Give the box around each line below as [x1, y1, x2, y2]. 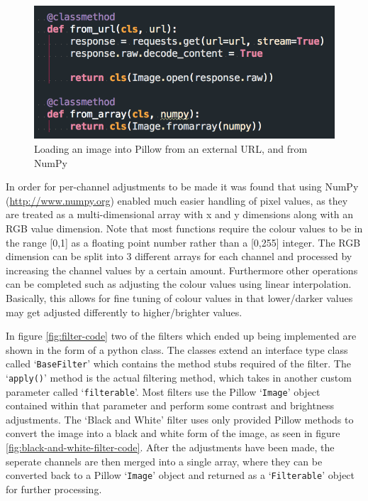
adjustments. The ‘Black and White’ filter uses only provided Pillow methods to [6, 411, 354, 426]
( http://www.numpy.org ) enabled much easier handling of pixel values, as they [6, 193, 348, 208]
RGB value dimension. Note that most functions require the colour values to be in [6, 220, 363, 235]
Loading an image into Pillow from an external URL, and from [34, 141, 308, 156]
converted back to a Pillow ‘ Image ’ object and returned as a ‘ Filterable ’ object [6, 468, 355, 483]
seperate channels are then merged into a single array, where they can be [6, 453, 323, 468]
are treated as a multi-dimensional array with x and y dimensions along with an [6, 207, 354, 222]
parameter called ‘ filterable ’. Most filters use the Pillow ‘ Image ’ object [6, 384, 320, 399]
